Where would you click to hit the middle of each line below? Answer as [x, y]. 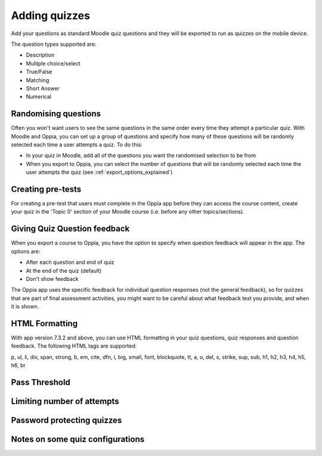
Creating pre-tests [46, 189]
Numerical [39, 97]
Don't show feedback [52, 279]
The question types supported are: [54, 44]
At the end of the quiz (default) [64, 270]
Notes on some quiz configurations [78, 440]
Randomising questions [56, 114]
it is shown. [25, 307]
